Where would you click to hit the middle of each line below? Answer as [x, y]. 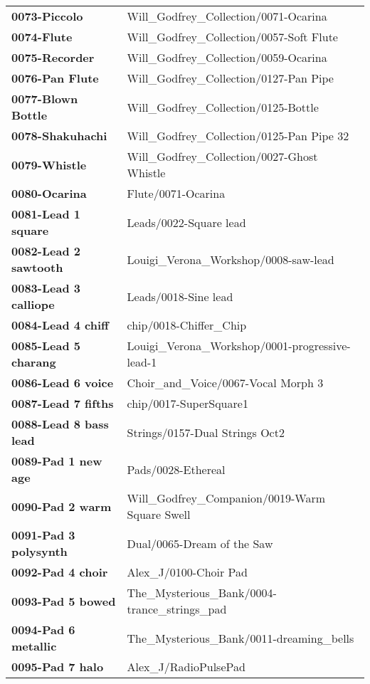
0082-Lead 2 [46, 251]
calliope [33, 304]
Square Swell [159, 514]
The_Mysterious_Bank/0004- [202, 593]
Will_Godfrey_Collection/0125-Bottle [223, 107]
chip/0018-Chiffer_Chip [187, 325]
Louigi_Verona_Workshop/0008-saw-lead [231, 259]
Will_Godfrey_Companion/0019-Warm [226, 498]
